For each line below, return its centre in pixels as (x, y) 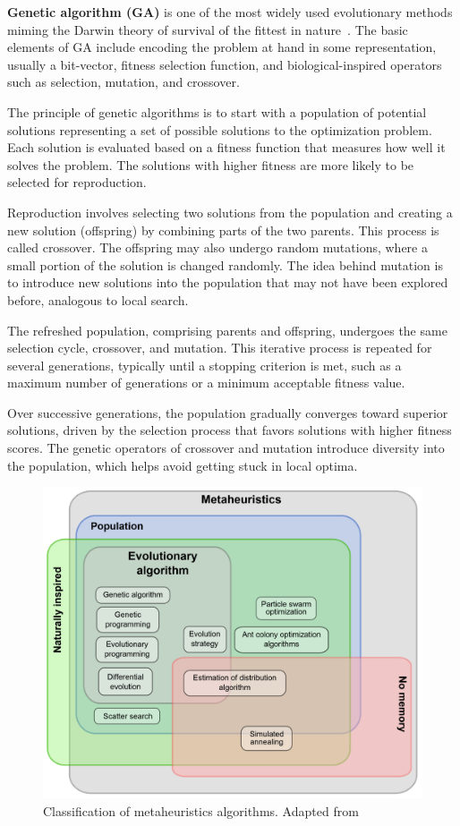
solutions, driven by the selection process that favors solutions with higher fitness (230, 430)
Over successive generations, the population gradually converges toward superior (228, 412)
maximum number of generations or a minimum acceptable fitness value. (206, 383)
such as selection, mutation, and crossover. (124, 82)
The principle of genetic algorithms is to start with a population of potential (217, 111)
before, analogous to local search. (98, 299)
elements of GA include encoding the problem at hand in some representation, (222, 47)
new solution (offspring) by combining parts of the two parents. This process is (223, 230)
